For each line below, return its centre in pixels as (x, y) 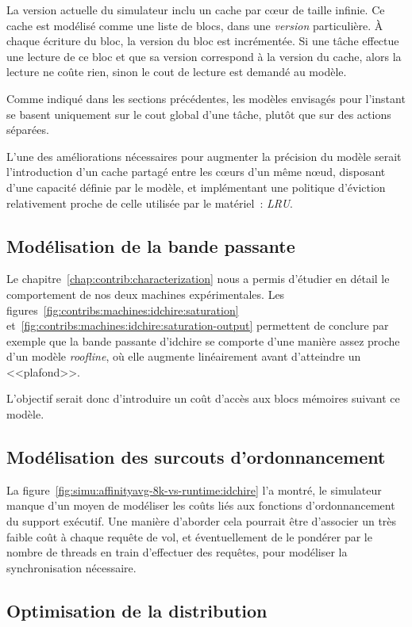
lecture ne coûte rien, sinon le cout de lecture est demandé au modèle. (177, 72)
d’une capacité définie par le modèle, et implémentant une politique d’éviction (196, 187)
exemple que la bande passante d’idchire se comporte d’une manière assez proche (203, 340)
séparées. (28, 130)
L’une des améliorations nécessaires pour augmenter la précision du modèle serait (204, 156)
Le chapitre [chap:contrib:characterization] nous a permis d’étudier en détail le (198, 279)
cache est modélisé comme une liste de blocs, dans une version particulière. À (195, 25)
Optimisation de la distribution (137, 610)
